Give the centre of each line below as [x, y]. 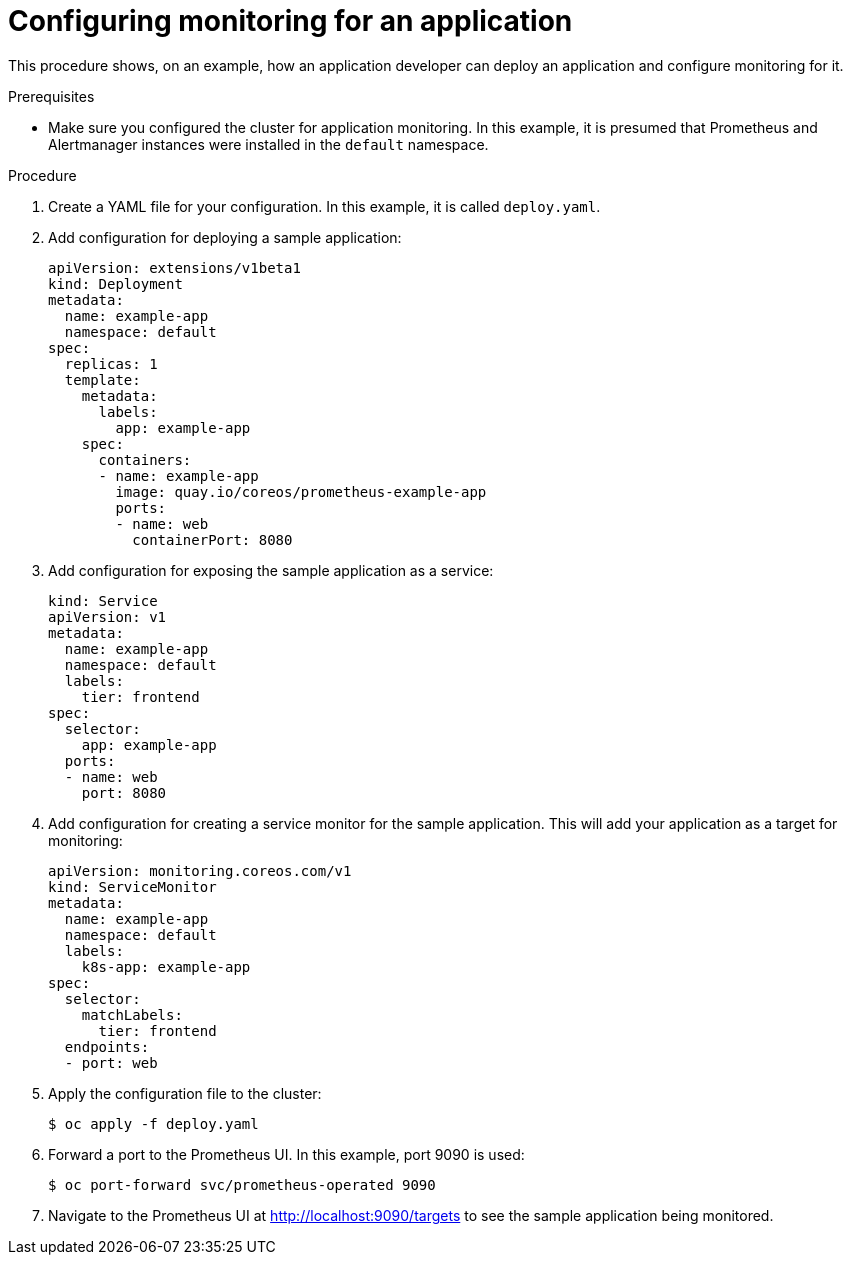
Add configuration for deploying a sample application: [225, 237]
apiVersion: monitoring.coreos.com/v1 [200, 870]
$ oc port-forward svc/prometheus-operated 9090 [242, 1184]
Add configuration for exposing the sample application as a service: [271, 570]
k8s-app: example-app [166, 966]
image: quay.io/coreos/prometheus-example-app [301, 491]
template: [102, 379]
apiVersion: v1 [107, 616]
